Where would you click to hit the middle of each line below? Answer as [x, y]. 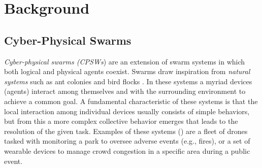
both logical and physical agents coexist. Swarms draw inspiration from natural [127, 71]
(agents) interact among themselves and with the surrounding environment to [125, 91]
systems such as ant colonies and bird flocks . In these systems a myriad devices [128, 81]
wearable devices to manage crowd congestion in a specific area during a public [127, 150]
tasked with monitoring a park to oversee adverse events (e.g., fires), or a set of [127, 141]
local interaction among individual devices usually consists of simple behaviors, [127, 111]
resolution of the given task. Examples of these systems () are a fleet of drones [126, 131]
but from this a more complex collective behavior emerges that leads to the [121, 121]
